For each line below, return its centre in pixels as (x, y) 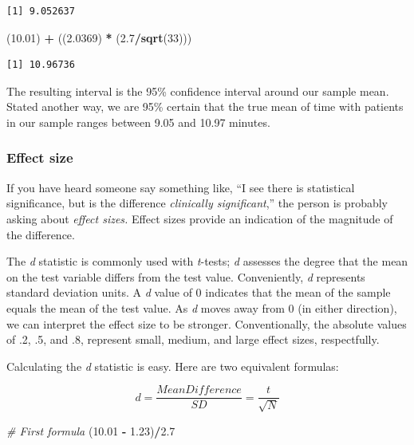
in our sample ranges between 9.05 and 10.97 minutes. (138, 122)
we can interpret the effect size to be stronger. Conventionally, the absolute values (207, 323)
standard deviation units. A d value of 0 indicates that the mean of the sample (199, 292)
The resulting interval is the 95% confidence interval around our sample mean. (198, 91)
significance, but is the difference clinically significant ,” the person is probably (197, 203)
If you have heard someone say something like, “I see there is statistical (181, 187)
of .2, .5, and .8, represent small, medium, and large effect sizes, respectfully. (193, 339)
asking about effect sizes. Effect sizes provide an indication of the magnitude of (200, 218)
